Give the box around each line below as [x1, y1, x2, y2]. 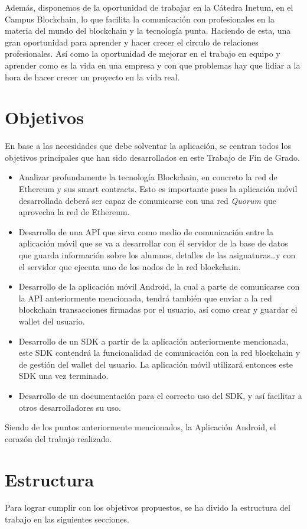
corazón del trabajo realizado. [5, 432, 112, 444]
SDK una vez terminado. [18, 369, 109, 382]
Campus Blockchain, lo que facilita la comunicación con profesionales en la [5, 12, 275, 25]
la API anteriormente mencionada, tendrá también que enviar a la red [18, 291, 272, 304]
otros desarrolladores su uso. [18, 401, 122, 413]
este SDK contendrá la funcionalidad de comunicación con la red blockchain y [18, 346, 301, 359]
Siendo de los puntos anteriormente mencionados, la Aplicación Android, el [5, 421, 276, 433]
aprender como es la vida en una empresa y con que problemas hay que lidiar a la [5, 59, 301, 71]
